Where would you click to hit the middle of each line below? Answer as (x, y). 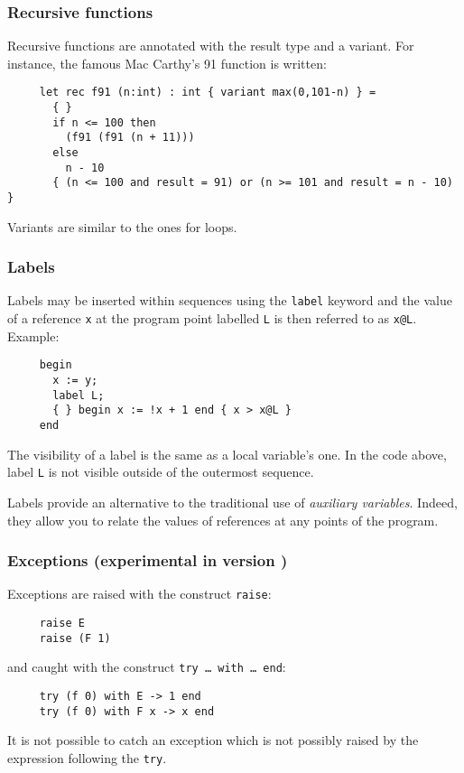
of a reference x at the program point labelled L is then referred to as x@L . (212, 318)
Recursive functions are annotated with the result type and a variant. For (211, 46)
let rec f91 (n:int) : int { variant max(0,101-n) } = (208, 93)
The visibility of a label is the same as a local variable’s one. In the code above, (227, 454)
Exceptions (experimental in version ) (148, 560)
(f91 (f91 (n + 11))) (130, 138)
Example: (33, 335)
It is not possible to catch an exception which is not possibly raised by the (213, 740)
